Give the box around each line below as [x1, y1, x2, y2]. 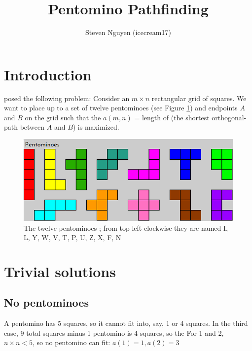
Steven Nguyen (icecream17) [85, 27, 171, 37]
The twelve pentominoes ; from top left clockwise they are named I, [24, 222, 228, 233]
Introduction [4, 64, 92, 84]
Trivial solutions [4, 261, 116, 281]
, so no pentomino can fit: [33, 337, 110, 348]
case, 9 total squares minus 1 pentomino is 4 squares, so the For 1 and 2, [4, 327, 224, 338]
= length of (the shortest [134, 112, 210, 122]
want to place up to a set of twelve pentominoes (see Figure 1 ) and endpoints [4, 103, 238, 113]
